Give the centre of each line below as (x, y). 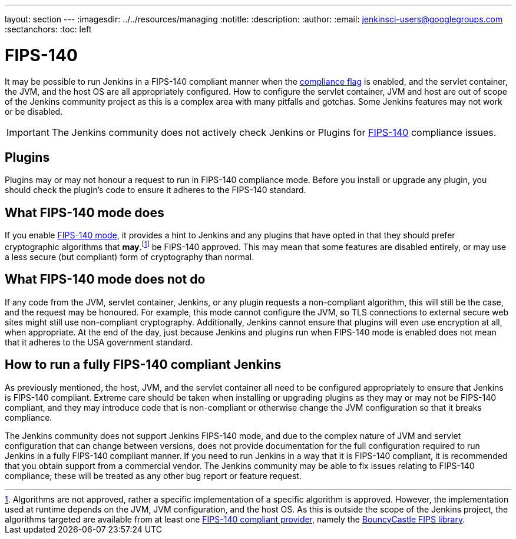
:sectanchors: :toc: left (48, 29)
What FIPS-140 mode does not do (105, 280)
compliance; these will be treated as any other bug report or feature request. (153, 475)
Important (28, 132)
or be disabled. (34, 111)
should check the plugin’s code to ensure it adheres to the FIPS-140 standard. (156, 190)
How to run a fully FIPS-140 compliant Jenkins (143, 365)
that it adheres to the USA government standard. (99, 342)
